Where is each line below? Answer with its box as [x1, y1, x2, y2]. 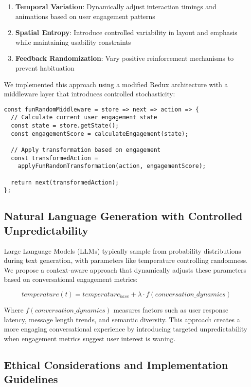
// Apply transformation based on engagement [11, 147, 161, 154]
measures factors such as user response [113, 304, 229, 314]
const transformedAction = [11, 154, 98, 162]
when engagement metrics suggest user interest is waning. [4, 333, 176, 343]
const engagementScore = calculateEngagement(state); [11, 130, 189, 137]
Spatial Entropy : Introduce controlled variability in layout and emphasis [15, 27, 237, 37]
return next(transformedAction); [11, 179, 119, 186]
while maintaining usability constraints [15, 37, 131, 47]
